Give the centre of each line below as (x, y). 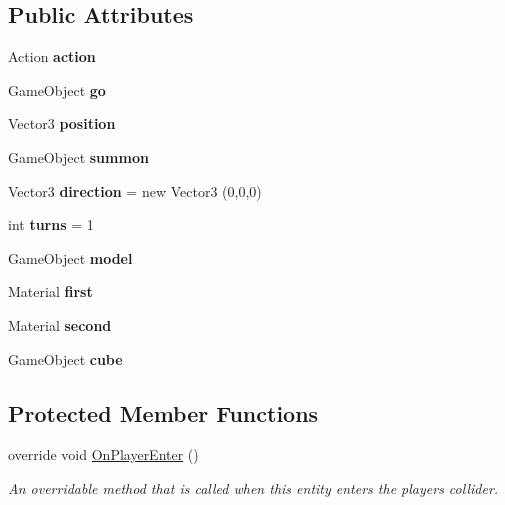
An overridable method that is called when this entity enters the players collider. (253, 487)
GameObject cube (65, 358)
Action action (52, 56)
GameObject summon (78, 156)
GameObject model (70, 257)
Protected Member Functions (163, 412)
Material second (60, 324)
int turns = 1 (51, 224)
